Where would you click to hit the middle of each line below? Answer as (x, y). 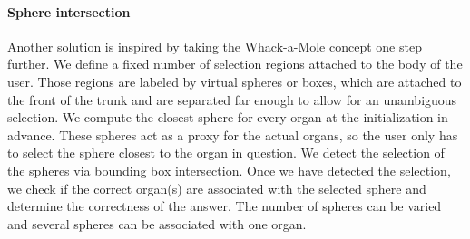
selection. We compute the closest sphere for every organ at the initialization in (228, 117)
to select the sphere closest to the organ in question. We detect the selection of (226, 153)
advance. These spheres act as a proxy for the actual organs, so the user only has (233, 134)
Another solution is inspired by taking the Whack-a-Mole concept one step (215, 46)
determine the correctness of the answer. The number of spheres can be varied (225, 206)
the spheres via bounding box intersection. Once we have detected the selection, (229, 170)
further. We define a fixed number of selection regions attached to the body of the (235, 64)
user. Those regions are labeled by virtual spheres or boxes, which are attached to (235, 81)
